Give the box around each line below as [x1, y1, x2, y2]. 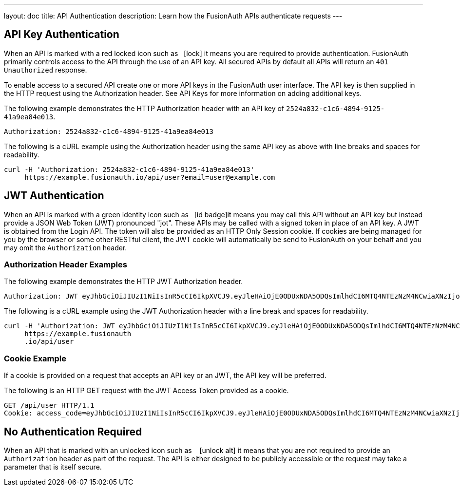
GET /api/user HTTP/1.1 [4, 401, 95, 410]
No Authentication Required [4, 425, 142, 438]
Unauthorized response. [4, 65, 87, 74]
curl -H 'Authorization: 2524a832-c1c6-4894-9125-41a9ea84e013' [4, 165, 255, 173]
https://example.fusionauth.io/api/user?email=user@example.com [24, 173, 275, 181]
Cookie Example [4, 353, 67, 363]
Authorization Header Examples [4, 260, 127, 270]
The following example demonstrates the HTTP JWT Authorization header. [4, 277, 243, 286]
